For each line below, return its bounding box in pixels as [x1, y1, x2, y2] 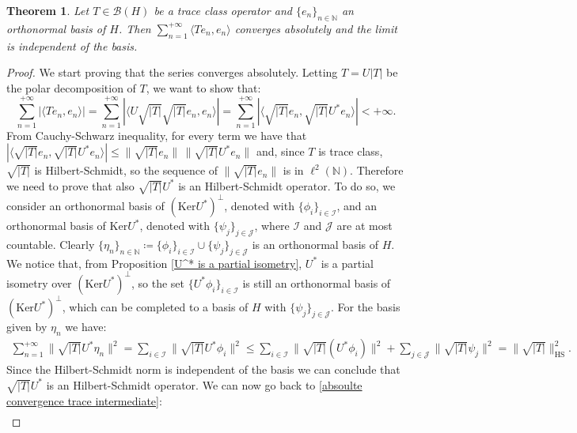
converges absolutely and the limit [234, 20, 397, 36]
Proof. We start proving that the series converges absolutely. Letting [6, 64, 338, 81]
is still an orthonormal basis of [242, 274, 391, 291]
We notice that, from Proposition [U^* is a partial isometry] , [6, 254, 302, 271]
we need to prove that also [6, 177, 135, 194]
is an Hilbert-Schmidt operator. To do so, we [178, 177, 396, 194]
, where [254, 217, 290, 234]
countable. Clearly [6, 235, 95, 252]
